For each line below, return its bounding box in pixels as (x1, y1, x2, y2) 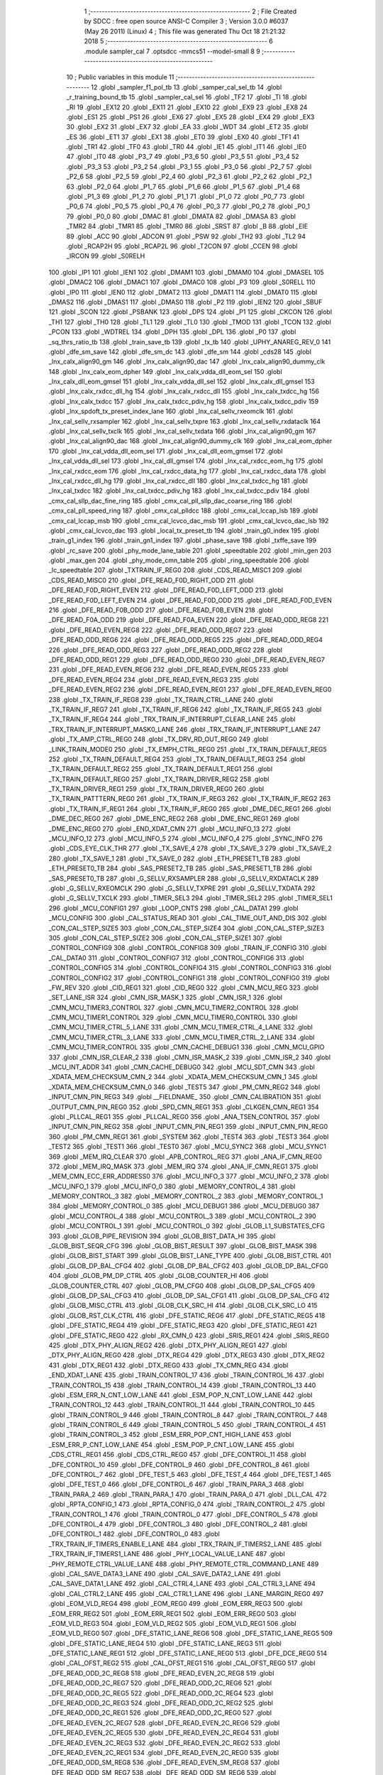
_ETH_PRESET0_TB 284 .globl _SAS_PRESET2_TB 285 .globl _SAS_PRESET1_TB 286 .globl (48, 864, 312, 873)
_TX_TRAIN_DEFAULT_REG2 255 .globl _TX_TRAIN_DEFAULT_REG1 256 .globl (48, 765, 273, 773)
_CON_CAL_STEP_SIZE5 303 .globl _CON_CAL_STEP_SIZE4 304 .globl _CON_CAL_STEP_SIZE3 (48, 924, 325, 932)
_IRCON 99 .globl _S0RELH (66, 252, 145, 261)
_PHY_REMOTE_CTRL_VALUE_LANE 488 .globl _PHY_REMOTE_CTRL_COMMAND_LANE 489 (48, 1559, 319, 1568)
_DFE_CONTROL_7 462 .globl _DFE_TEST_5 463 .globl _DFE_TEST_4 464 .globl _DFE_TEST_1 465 (48, 1470, 331, 1479)
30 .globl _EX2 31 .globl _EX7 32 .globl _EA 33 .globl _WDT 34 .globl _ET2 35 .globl (66, 123, 309, 131)
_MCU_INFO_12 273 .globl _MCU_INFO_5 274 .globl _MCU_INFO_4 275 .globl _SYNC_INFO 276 (48, 834, 323, 843)
